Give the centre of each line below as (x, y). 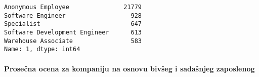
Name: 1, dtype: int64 (42, 49)
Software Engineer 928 (73, 15)
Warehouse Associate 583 (73, 41)
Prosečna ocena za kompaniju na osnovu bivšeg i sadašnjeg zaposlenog (129, 68)
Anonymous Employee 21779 (73, 7)
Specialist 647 (73, 24)
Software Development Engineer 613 (73, 32)
